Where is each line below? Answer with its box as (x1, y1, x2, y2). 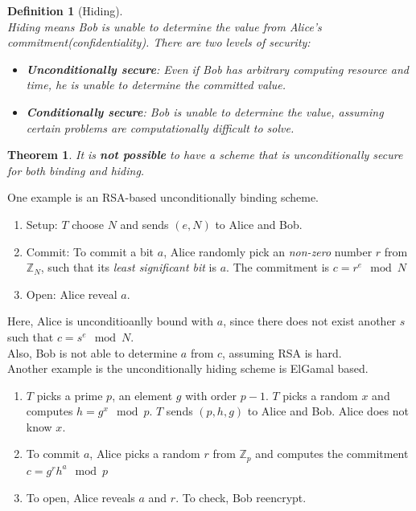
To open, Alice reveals (26, 489, 135, 505)
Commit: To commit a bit (26, 243, 154, 260)
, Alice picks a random (89, 445, 200, 462)
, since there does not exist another (223, 313, 397, 329)
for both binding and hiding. (7, 161, 145, 178)
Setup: (26, 215, 58, 232)
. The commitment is (226, 259, 330, 276)
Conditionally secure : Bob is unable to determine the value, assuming (26, 103, 384, 120)
